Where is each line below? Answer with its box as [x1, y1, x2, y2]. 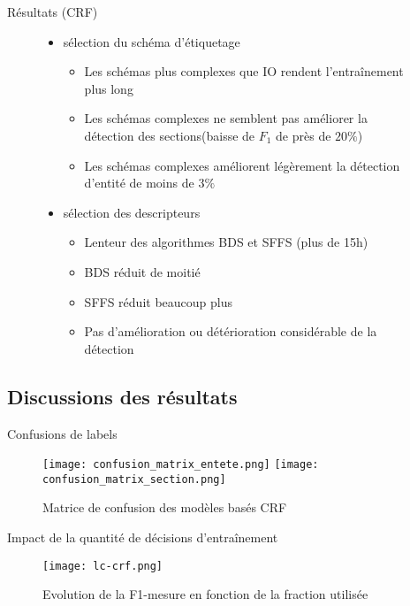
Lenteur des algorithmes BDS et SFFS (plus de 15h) [84, 233, 368, 251]
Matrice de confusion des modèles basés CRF [42, 498, 287, 517]
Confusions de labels [7, 424, 118, 442]
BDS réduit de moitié [84, 262, 201, 280]
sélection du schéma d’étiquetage [63, 32, 240, 50]
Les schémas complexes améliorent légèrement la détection [84, 156, 400, 174]
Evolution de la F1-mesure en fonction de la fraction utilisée [42, 585, 368, 603]
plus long [84, 79, 133, 97]
